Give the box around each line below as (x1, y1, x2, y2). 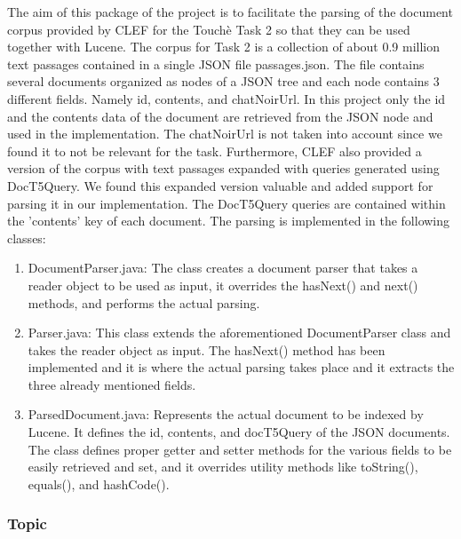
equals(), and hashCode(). (28, 474, 170, 493)
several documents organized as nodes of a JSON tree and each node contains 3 (7, 72, 440, 91)
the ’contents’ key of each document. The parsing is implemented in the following (7, 211, 450, 230)
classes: (7, 228, 46, 247)
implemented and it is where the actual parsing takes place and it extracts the (28, 358, 455, 377)
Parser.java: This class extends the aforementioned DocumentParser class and (28, 323, 451, 342)
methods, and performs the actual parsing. (28, 293, 260, 312)
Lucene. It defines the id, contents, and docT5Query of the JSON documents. (28, 423, 450, 441)
